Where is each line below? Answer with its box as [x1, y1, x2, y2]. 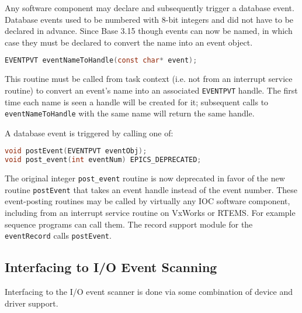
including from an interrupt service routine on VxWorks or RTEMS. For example [5, 207, 296, 218]
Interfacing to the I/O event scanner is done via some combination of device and [5, 286, 293, 298]
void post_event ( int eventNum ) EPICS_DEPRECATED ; [5, 156, 202, 164]
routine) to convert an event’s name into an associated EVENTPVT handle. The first [5, 84, 298, 96]
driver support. [5, 297, 58, 309]
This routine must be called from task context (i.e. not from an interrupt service [5, 73, 293, 85]
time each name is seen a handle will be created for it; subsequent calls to [5, 95, 269, 108]
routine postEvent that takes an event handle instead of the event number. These [5, 183, 298, 195]
